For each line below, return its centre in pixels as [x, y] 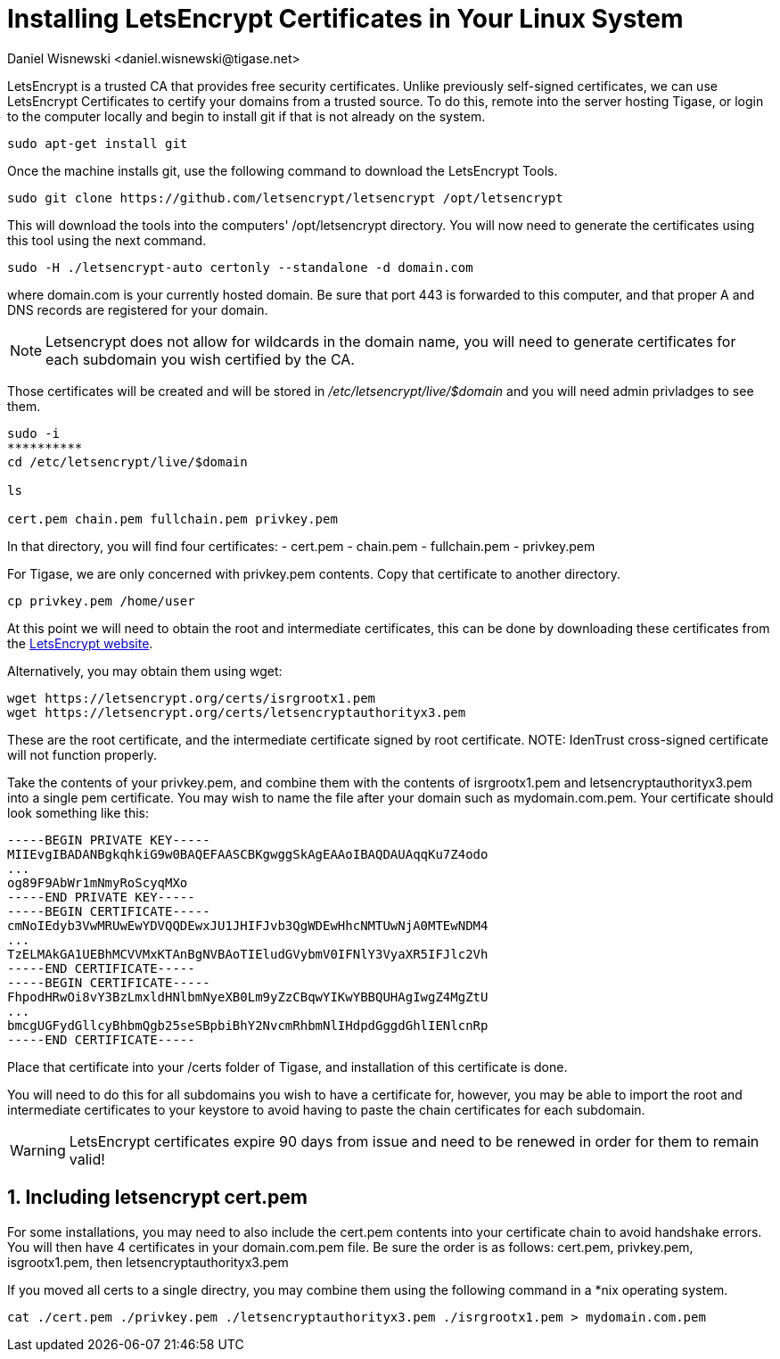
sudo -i [34, 433]
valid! [87, 1159]
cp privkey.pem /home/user [101, 601]
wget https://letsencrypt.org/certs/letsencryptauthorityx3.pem [237, 712]
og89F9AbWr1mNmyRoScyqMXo [98, 882]
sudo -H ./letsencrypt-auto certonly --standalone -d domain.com [240, 267]
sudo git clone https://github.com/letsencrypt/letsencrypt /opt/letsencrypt [285, 198]
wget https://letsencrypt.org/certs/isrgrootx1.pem [192, 698]
